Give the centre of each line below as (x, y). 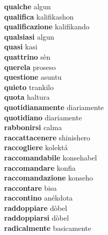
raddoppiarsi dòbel (37, 218)
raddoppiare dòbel (36, 207)
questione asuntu (33, 77)
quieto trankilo (29, 87)
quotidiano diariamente (43, 117)
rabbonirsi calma (33, 127)
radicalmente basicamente (48, 228)
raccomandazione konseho (49, 178)
